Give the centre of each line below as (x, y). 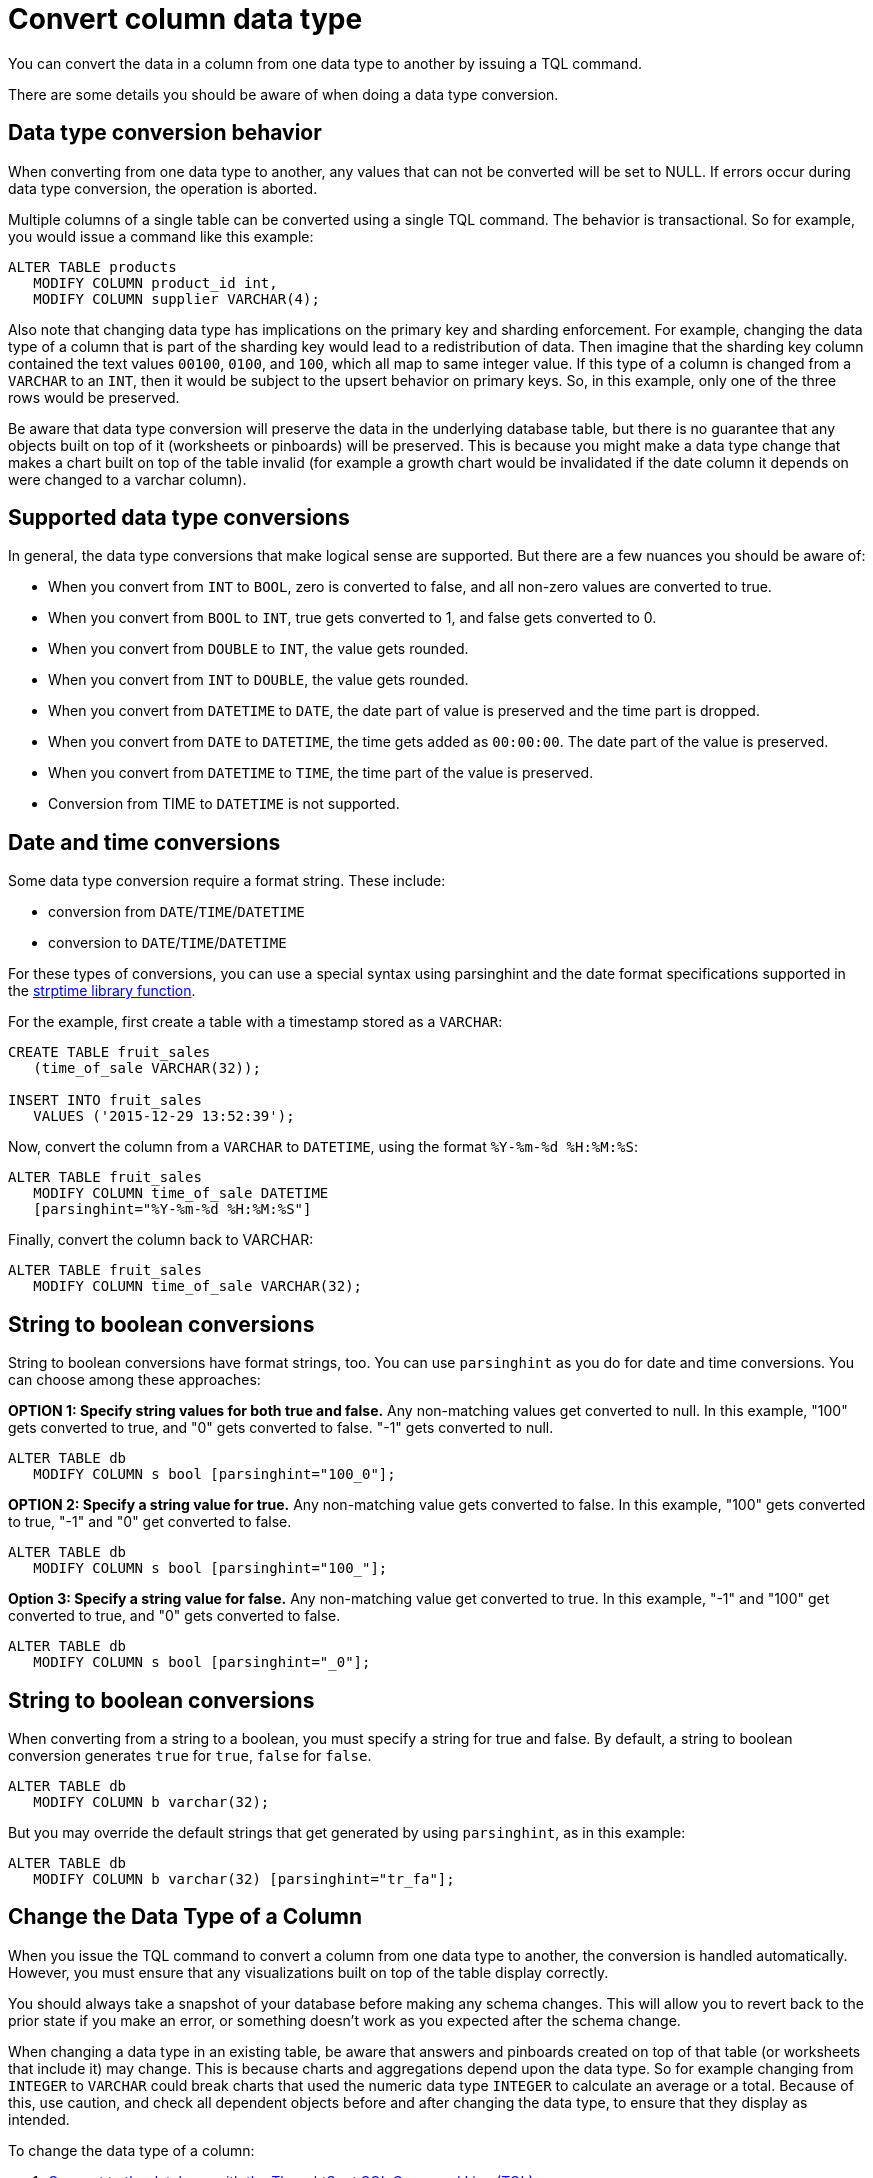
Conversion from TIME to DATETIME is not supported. (224, 804)
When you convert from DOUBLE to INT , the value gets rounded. (258, 649)
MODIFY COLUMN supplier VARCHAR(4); (176, 298)
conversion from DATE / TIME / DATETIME (176, 912)
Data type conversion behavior (165, 133)
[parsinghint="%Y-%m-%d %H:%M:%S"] (172, 1209)
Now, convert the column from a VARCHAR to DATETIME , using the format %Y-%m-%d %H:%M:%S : (323, 1147)
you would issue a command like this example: (161, 236)
